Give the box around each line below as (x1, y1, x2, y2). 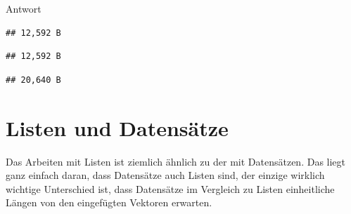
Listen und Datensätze (6, 113, 229, 142)
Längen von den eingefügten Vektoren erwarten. (6, 195, 212, 210)
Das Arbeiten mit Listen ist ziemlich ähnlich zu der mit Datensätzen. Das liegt (6, 154, 346, 168)
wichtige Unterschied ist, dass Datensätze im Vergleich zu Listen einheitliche (6, 181, 335, 196)
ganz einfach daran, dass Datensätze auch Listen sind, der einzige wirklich (6, 168, 325, 182)
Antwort (6, 1, 42, 15)
